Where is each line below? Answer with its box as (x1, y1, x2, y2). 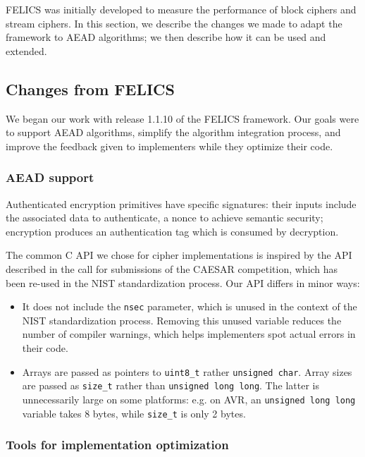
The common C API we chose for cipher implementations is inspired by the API (6, 248, 352, 262)
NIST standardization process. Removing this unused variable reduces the (22, 312, 342, 327)
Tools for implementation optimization (6, 436, 229, 453)
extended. (6, 43, 47, 58)
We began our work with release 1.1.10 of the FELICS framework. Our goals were (6, 111, 359, 126)
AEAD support (6, 169, 94, 186)
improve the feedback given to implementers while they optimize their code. (6, 138, 333, 153)
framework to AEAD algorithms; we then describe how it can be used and (6, 30, 326, 44)
